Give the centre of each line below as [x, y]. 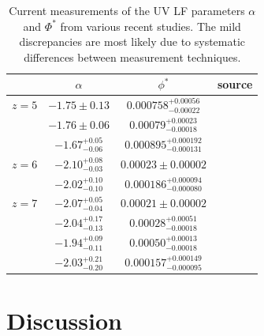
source [235, 84]
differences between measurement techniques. [132, 57]
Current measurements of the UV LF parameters [127, 10]
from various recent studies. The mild [151, 26]
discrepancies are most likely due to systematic [132, 42]
